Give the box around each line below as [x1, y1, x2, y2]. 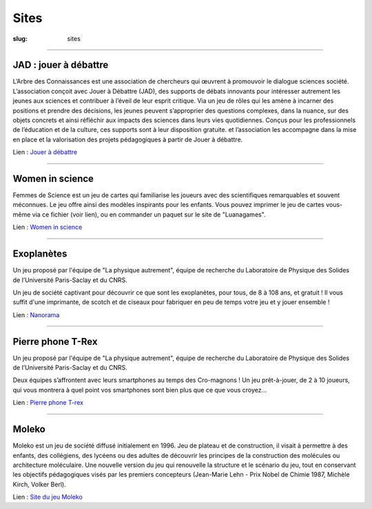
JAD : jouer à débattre [12, 59, 109, 71]
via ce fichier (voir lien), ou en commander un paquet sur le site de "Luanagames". [32, 210, 266, 219]
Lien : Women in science [12, 223, 83, 231]
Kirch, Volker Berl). [12, 480, 67, 488]
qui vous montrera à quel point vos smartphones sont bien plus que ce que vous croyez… [12, 386, 267, 394]
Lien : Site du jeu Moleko [12, 493, 83, 501]
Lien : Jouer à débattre [12, 148, 78, 157]
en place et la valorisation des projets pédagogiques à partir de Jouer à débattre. [12, 135, 243, 143]
